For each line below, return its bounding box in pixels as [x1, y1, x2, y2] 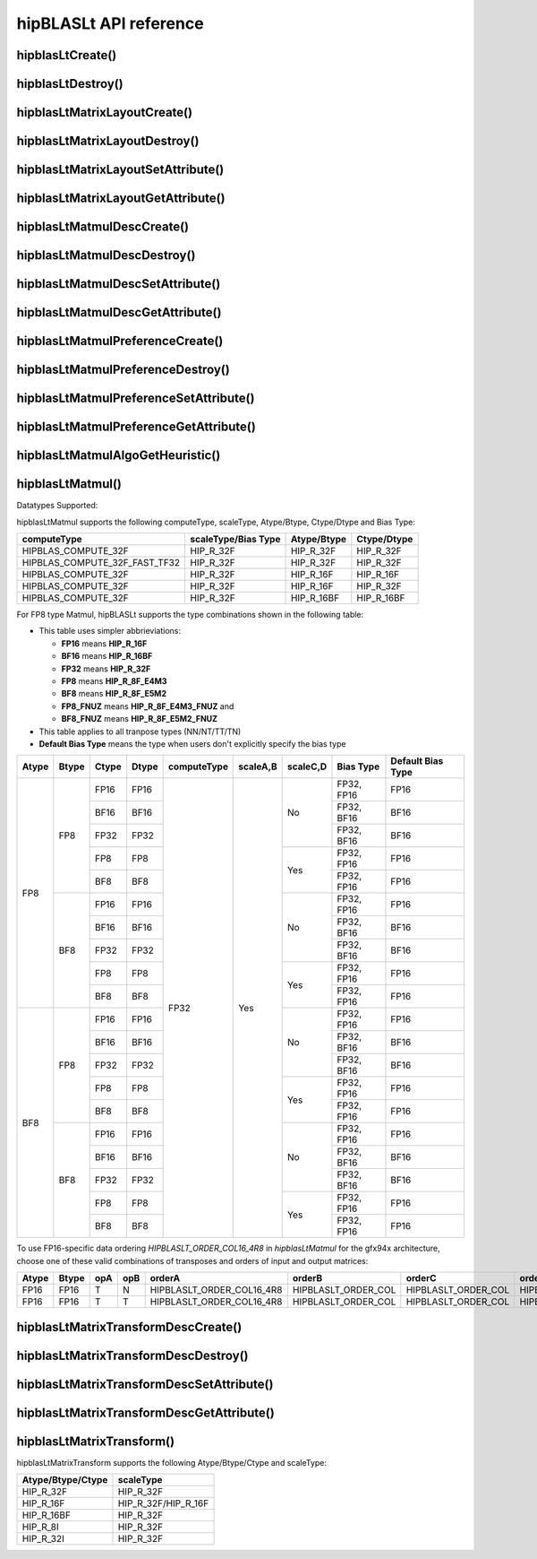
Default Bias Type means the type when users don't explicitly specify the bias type [38, 738, 346, 749]
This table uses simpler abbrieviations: [38, 626, 182, 637]
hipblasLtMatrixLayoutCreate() [16, 105, 192, 120]
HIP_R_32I [21, 1533, 64, 1546]
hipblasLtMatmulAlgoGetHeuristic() [16, 448, 221, 463]
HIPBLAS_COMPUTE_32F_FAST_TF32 [21, 557, 181, 569]
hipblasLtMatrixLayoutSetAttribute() [16, 162, 225, 178]
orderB [292, 1272, 323, 1285]
